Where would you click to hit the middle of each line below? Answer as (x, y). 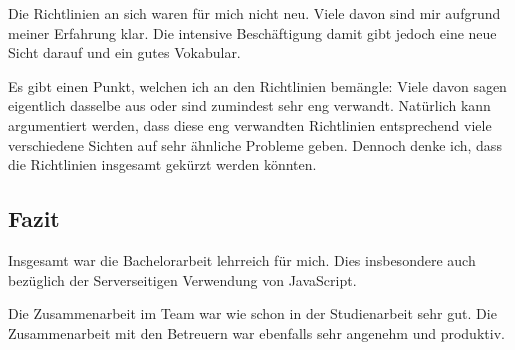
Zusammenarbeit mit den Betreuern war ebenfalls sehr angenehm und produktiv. (256, 332)
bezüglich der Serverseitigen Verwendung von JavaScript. (182, 279)
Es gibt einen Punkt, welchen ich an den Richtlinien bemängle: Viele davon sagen (257, 85)
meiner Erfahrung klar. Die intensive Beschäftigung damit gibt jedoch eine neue (252, 32)
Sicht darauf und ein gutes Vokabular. (124, 52)
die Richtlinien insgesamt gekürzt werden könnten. (162, 164)
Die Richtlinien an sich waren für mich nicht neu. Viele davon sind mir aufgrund (254, 13)
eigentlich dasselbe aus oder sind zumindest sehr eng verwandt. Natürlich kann (249, 105)
